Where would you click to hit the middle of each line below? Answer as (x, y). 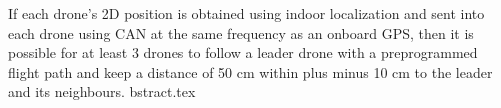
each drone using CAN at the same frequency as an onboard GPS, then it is (241, 32)
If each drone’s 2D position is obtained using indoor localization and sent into (246, 13)
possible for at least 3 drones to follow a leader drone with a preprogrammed (243, 52)
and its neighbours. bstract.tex (102, 91)
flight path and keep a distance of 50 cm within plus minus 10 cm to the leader (250, 71)
